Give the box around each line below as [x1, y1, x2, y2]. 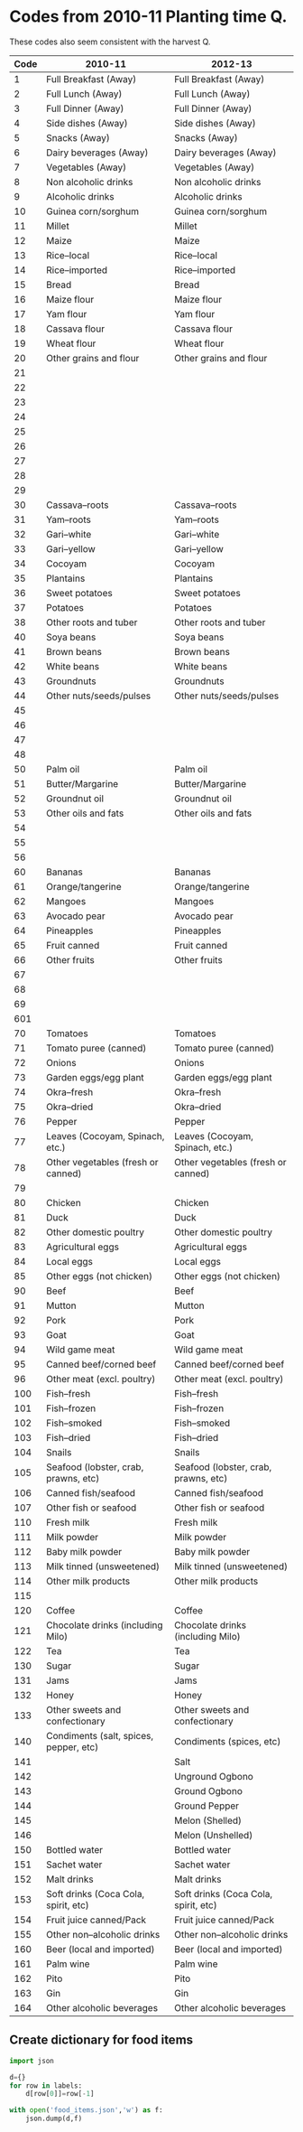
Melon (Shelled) [174, 1814, 242, 1827]
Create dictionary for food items [9, 2033, 194, 2048]
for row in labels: [9, 2081, 83, 2090]
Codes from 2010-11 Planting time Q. [9, 6, 288, 27]
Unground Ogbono [174, 1770, 254, 1782]
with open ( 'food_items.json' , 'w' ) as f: [9, 2106, 164, 2115]
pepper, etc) [46, 1741, 99, 1753]
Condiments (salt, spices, [46, 1729, 154, 1742]
